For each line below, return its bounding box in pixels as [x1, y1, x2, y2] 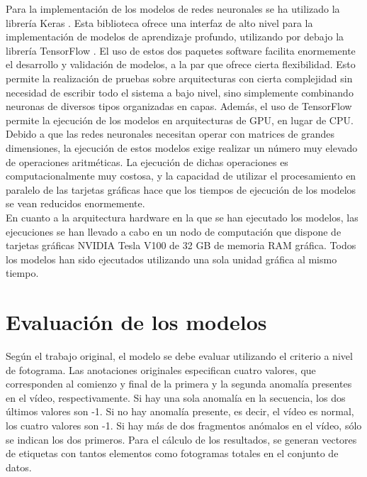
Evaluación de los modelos [6, 307, 267, 336]
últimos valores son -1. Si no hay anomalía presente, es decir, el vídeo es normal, [6, 404, 354, 419]
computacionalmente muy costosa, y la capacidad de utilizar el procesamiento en [6, 168, 356, 183]
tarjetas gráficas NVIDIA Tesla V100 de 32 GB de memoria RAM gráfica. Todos [6, 238, 356, 253]
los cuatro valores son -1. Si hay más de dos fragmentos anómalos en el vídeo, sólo [6, 417, 362, 432]
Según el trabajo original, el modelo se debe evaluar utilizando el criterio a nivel [6, 349, 353, 363]
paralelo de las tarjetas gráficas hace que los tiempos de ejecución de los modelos [6, 182, 356, 197]
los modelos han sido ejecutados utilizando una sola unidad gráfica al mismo [6, 251, 337, 266]
